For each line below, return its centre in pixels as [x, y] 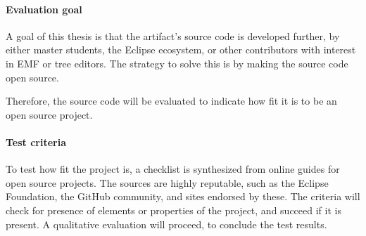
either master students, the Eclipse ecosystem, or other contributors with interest [181, 50]
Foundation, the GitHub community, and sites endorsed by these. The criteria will [183, 196]
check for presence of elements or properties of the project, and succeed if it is [173, 210]
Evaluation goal [44, 9]
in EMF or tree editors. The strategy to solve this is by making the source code [177, 63]
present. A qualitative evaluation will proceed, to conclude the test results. [166, 224]
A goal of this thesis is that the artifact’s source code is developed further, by [173, 35]
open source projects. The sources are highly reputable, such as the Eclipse [167, 182]
